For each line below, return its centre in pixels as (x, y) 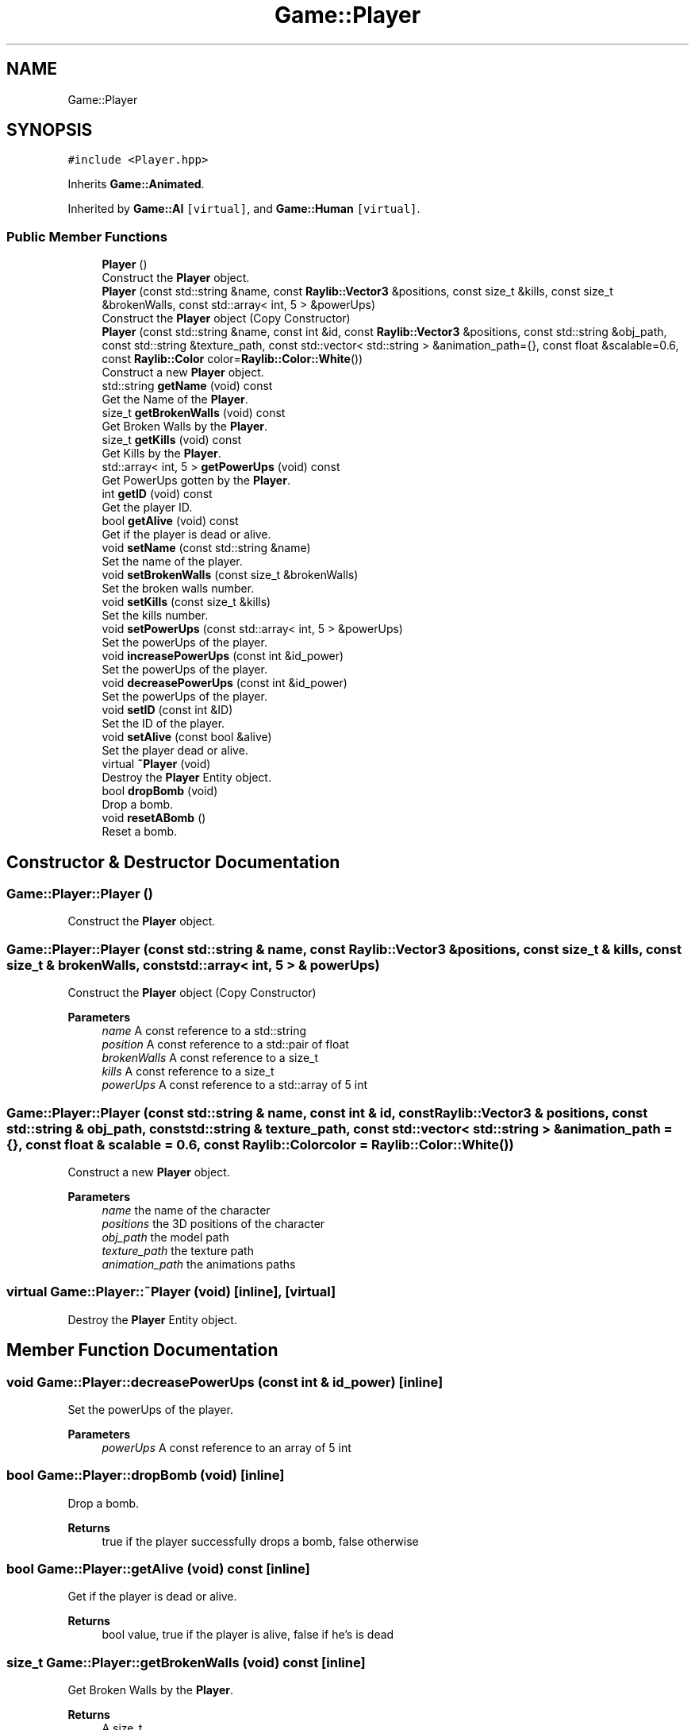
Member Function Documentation (142, 1350)
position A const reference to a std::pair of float (225, 1045)
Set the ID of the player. (163, 724)
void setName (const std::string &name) (206, 548)
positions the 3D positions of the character (213, 1223)
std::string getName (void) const (187, 386)
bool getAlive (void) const (170, 521)
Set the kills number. (155, 616)
